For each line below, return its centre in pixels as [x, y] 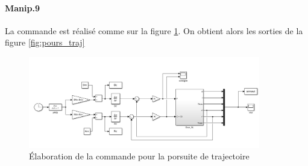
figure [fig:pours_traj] [45, 42]
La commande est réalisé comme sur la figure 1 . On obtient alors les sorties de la [154, 30]
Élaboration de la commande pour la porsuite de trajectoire [139, 156]
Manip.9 [22, 7]
